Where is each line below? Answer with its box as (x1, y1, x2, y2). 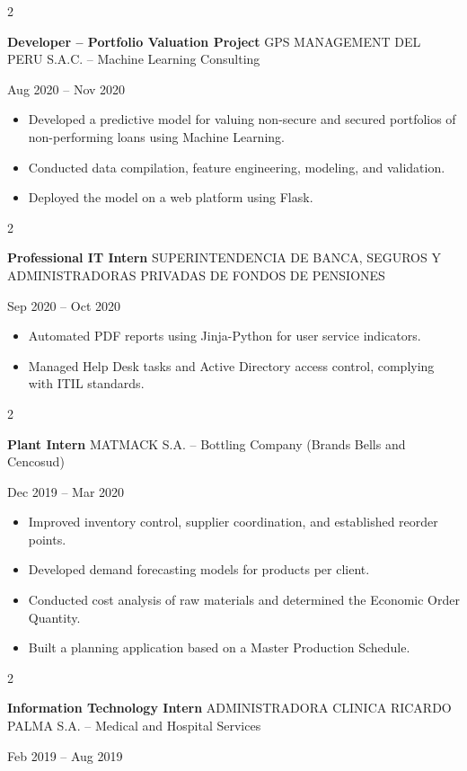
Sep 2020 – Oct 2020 (7, 296, 120, 315)
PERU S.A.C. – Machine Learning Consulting (7, 49, 260, 68)
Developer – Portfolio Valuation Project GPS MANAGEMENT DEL (7, 31, 421, 50)
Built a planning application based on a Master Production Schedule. (28, 638, 410, 657)
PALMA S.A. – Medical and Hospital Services (7, 716, 261, 735)
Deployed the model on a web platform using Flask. (28, 188, 313, 207)
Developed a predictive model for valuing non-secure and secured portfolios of (28, 110, 456, 128)
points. (28, 529, 66, 548)
